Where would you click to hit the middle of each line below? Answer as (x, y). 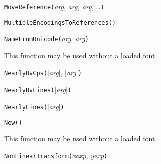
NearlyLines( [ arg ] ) (34, 106)
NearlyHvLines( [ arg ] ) (38, 89)
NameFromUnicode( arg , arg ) (46, 38)
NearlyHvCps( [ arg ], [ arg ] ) (43, 72)
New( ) (13, 122)
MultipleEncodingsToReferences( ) (60, 22)
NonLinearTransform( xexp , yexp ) (56, 155)
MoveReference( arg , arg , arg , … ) (54, 6)
